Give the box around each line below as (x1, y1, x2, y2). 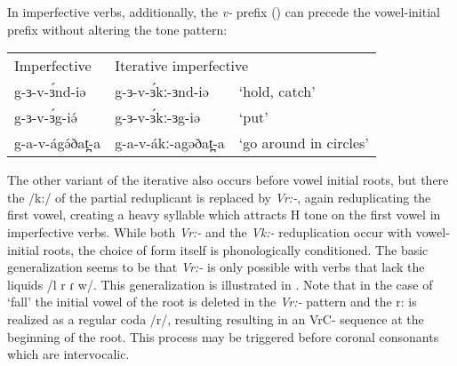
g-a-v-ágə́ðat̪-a (14, 132, 101, 154)
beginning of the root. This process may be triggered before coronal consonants (7, 327, 439, 346)
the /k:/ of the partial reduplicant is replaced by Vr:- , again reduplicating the (7, 187, 431, 206)
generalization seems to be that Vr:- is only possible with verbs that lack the (7, 258, 425, 276)
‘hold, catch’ (238, 81, 316, 102)
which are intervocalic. (7, 345, 130, 363)
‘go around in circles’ (238, 132, 369, 154)
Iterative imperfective (115, 55, 249, 76)
